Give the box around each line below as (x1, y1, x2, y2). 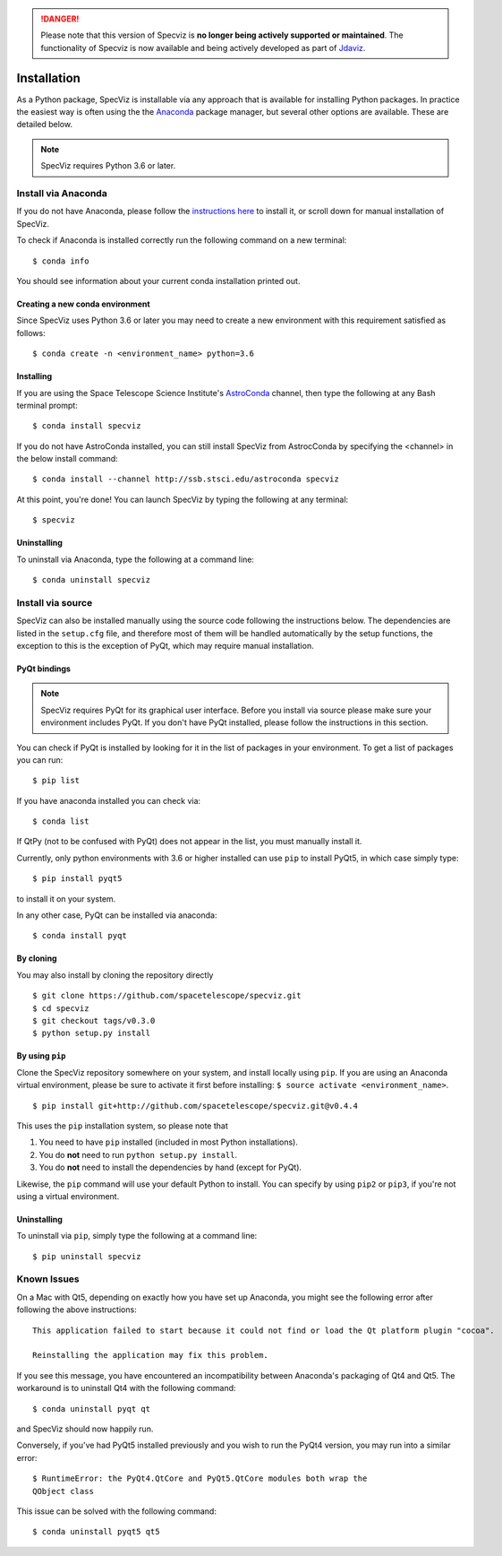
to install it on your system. (16, 893, 116, 904)
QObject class (32, 1486, 94, 1496)
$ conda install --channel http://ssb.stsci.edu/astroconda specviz (32, 474, 339, 484)
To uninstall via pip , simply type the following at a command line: (16, 1231, 258, 1241)
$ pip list (32, 775, 81, 786)
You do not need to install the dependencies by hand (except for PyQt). (38, 1162, 302, 1173)
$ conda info (32, 255, 89, 266)
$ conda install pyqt (32, 930, 127, 941)
